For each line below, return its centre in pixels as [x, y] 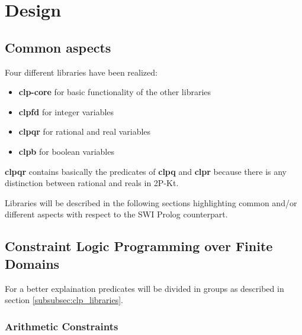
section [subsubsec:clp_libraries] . [64, 300]
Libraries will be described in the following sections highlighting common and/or [151, 202]
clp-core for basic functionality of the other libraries [115, 92]
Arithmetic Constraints [62, 326]
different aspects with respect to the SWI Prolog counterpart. [116, 214]
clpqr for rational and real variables [85, 131]
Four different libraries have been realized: [81, 72]
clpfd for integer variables [66, 111]
